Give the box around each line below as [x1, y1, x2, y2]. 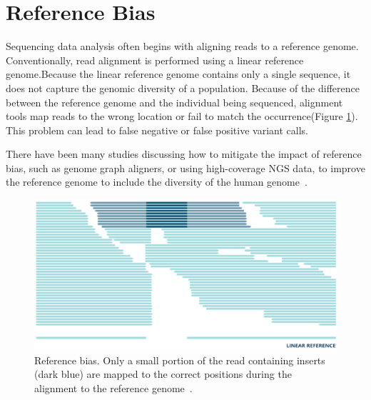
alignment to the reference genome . [34, 381, 193, 396]
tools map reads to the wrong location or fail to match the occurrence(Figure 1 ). [6, 109, 358, 124]
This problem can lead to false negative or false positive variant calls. [6, 122, 308, 137]
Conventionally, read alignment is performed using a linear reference [6, 52, 304, 67]
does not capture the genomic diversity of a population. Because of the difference [6, 80, 360, 95]
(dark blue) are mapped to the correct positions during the [34, 366, 292, 381]
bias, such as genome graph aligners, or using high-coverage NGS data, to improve [6, 160, 365, 175]
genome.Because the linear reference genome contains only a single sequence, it [6, 66, 351, 81]
